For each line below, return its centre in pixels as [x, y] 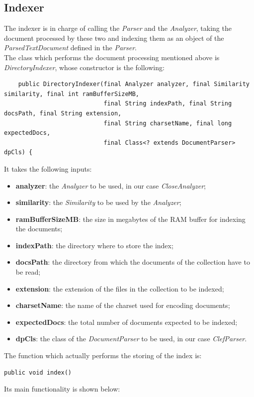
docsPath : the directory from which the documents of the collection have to [133, 262]
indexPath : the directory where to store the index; [94, 245]
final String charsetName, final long [168, 123]
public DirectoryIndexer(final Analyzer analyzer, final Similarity [134, 84]
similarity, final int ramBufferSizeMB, [72, 94]
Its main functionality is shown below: [62, 389]
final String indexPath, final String [168, 104]
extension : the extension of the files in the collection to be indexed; [120, 288]
